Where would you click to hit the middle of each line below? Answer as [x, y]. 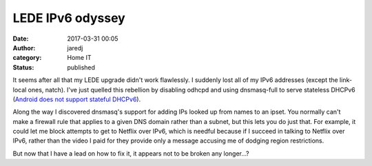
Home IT [79, 58]
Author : [24, 48]
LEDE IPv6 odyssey [69, 18]
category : [27, 58]
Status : [23, 67]
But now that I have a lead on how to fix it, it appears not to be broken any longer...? [131, 153]
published [81, 67]
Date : [21, 39]
